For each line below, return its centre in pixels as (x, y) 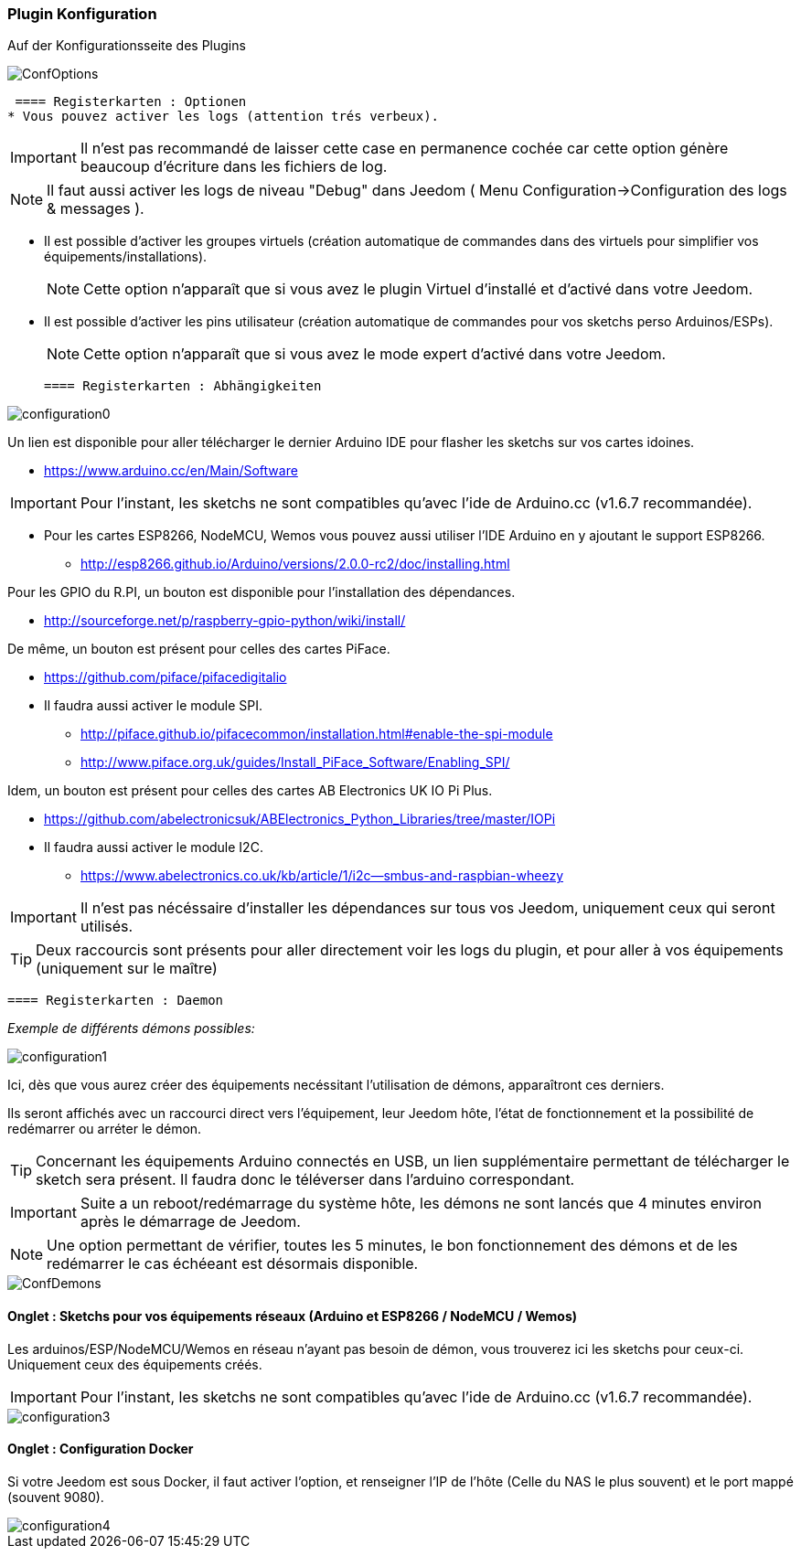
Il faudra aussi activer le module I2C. (154, 847)
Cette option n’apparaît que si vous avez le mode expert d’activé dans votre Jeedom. (375, 354)
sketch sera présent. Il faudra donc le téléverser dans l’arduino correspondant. (305, 1180)
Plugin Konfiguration (82, 14)
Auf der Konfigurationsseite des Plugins (127, 46)
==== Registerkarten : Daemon (116, 1001)
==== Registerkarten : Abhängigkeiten (183, 386)
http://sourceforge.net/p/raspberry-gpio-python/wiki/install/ (225, 621)
